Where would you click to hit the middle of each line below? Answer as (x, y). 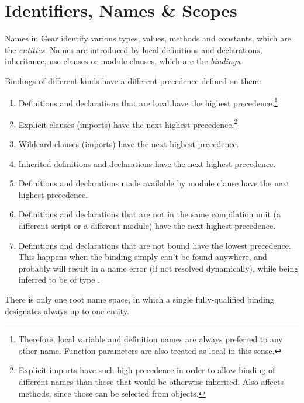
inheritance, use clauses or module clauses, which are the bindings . (124, 61)
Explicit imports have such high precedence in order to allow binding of (147, 370)
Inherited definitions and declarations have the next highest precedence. (147, 163)
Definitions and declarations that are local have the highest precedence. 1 (148, 102)
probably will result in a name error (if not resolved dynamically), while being (158, 268)
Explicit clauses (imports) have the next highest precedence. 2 (128, 123)
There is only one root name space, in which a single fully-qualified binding (139, 299)
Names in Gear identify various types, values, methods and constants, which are (148, 38)
